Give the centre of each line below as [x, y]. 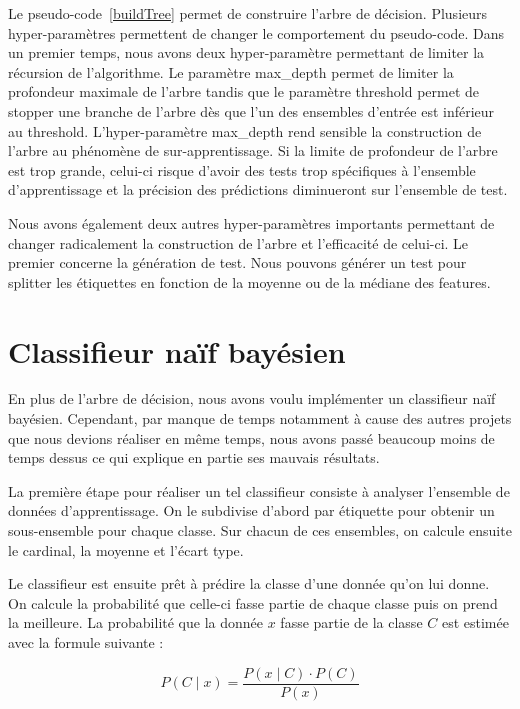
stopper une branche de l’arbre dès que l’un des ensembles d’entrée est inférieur [251, 110]
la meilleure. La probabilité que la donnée [136, 622]
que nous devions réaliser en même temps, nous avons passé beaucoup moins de [251, 437]
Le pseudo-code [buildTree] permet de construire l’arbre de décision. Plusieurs [248, 13]
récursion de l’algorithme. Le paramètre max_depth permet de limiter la [231, 71]
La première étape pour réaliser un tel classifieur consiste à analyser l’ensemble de [259, 490]
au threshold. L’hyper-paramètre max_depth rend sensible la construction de [245, 130]
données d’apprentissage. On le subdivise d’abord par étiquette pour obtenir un [251, 510]
